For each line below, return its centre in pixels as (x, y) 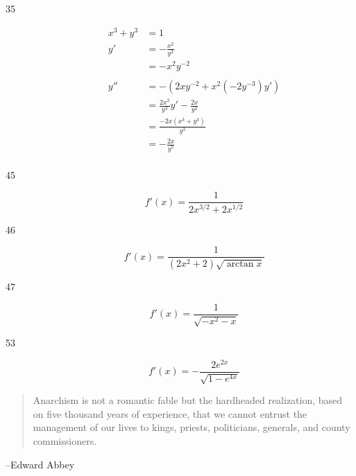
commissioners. (65, 441)
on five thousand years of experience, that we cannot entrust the (170, 413)
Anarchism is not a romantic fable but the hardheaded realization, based (188, 400)
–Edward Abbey (40, 464)
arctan (240, 264)
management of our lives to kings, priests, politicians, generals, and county (192, 427)
